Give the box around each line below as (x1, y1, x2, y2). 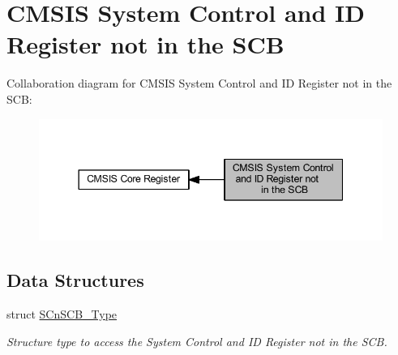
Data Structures (6, 267, 144, 293)
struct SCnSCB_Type (6, 306, 118, 323)
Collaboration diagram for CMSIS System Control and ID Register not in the (6, 75, 392, 92)
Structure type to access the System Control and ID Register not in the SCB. (6, 332, 387, 349)
